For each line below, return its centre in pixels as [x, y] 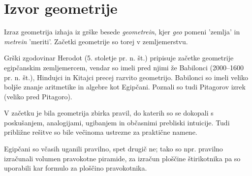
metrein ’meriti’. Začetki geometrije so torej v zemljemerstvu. [96, 41]
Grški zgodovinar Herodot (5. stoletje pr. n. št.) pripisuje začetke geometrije [119, 58]
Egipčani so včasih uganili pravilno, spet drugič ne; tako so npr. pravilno [113, 149]
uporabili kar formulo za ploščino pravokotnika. [76, 168]
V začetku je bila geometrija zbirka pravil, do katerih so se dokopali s [109, 113]
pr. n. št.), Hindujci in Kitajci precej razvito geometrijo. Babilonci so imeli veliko [126, 77]
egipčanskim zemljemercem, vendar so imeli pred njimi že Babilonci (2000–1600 [124, 67]
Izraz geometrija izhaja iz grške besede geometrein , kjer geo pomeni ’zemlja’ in [122, 32]
